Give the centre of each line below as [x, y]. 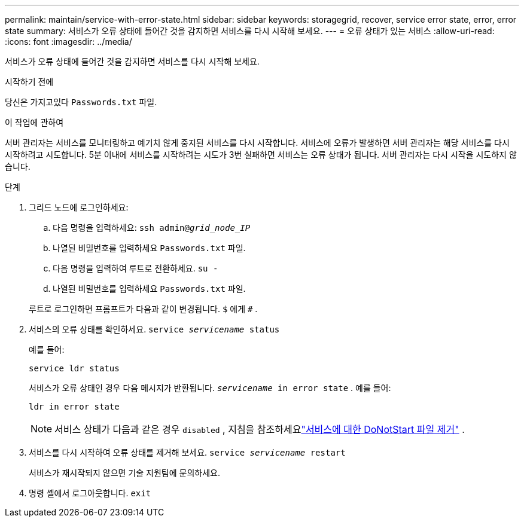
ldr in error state [74, 407]
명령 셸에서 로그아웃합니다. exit [90, 493]
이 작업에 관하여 [34, 122]
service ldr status [74, 368]
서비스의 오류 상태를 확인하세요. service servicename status [154, 329]
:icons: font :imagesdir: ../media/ [68, 42]
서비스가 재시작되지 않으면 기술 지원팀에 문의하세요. [124, 473]
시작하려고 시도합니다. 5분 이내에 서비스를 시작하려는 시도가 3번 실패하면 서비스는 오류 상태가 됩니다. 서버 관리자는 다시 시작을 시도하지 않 [261, 155]
